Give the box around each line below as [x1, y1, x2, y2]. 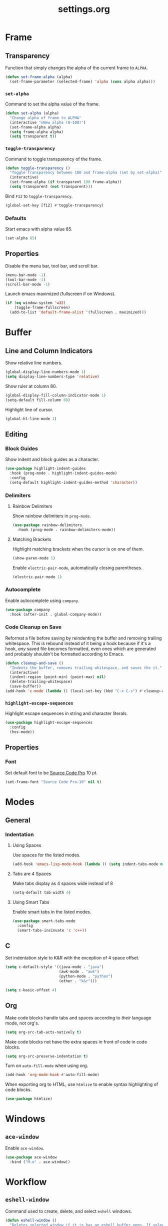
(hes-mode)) [9, 729, 35, 734]
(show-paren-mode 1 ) [12, 555, 55, 560]
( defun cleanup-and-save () [5, 660, 64, 665]
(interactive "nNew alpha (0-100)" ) [9, 120, 86, 125]
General [5, 816, 31, 824]
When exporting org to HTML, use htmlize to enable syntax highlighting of [5, 1081, 158, 1087]
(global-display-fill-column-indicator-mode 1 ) [5, 392, 106, 398]
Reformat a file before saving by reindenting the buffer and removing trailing [5, 635, 162, 641]
